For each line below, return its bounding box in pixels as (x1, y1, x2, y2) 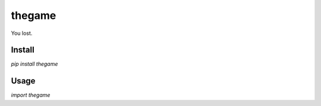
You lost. (11, 30, 33, 37)
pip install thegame (11, 60, 58, 68)
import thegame (11, 92, 51, 99)
